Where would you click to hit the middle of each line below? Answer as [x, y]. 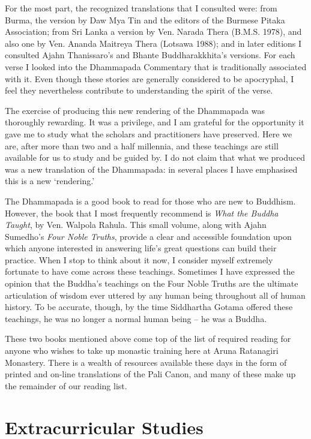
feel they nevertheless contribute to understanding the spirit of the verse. [139, 90]
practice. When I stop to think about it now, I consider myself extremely [139, 259]
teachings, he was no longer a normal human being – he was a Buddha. [136, 318]
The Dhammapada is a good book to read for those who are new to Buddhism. [150, 201]
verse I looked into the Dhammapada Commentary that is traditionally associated [156, 66]
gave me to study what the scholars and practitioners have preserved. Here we [149, 133]
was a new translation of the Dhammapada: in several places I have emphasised [151, 169]
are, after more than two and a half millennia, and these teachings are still [142, 145]
